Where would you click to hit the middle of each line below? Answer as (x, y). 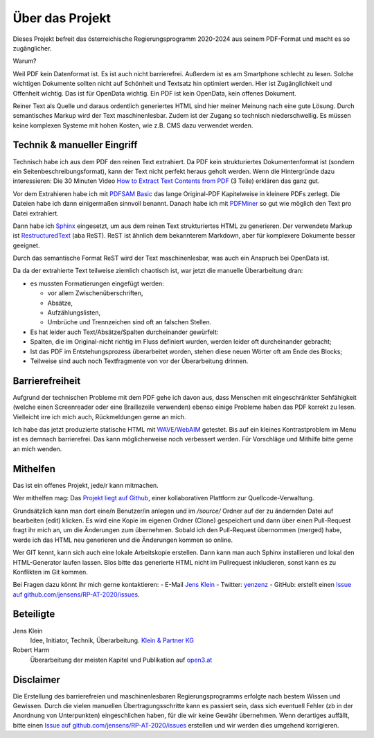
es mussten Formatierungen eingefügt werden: (97, 283)
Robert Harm (31, 650)
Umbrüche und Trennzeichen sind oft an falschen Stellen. (130, 322)
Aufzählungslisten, (74, 313)
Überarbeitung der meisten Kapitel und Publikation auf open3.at (121, 660)
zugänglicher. (32, 48)
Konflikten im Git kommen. (50, 572)
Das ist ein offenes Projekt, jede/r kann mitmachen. (86, 485)
